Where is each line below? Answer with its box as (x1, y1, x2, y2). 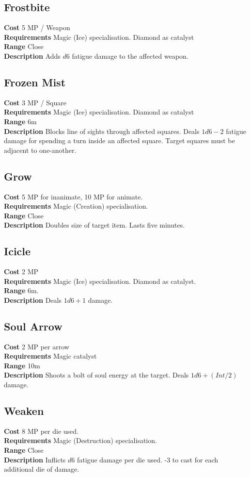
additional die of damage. (4, 464, 79, 474)
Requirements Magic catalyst (4, 351, 97, 361)
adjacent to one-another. (4, 145, 77, 155)
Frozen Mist (4, 74, 66, 89)
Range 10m (4, 360, 40, 370)
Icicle (4, 244, 31, 259)
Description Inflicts (4, 454, 66, 464)
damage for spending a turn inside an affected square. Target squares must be (4, 135, 235, 146)
